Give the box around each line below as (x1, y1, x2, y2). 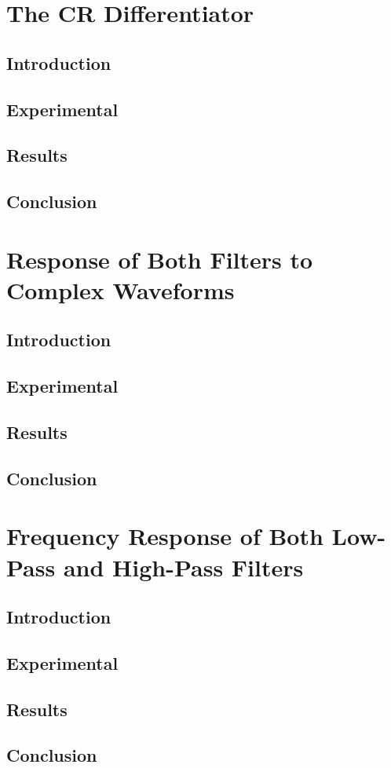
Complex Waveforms (6, 273, 235, 305)
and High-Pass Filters (63, 550, 304, 583)
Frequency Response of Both (6, 520, 323, 552)
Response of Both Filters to (6, 243, 313, 275)
